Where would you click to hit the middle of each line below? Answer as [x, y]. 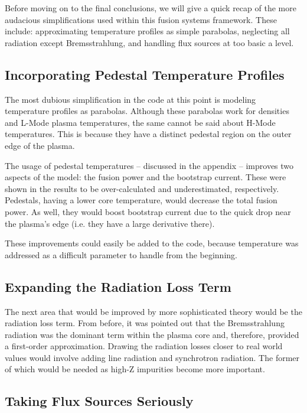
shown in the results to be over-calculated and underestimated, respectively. [142, 188]
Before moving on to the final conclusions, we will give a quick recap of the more [151, 8]
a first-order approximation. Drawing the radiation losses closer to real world [144, 346]
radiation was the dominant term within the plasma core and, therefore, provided [152, 334]
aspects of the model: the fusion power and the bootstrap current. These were [146, 177]
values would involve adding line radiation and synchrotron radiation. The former [152, 357]
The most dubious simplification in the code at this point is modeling [130, 99]
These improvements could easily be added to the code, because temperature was [152, 243]
